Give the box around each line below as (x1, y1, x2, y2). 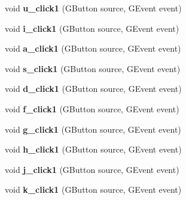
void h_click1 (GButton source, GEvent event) (5, 143, 182, 156)
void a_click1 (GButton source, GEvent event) (5, 42, 181, 55)
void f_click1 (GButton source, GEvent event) (5, 102, 179, 115)
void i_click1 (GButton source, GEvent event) (5, 22, 179, 34)
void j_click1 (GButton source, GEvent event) (5, 163, 179, 175)
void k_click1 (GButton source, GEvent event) (5, 183, 182, 196)
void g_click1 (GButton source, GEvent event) (5, 123, 181, 135)
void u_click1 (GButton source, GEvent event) (5, 2, 182, 14)
